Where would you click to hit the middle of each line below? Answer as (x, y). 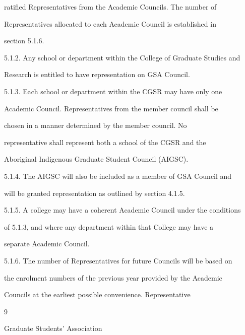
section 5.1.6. (24, 41)
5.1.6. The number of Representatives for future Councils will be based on (118, 260)
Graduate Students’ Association (53, 328)
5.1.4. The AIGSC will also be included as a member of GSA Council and (118, 176)
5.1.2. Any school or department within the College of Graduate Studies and (122, 57)
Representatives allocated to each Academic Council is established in (110, 23)
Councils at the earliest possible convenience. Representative (97, 294)
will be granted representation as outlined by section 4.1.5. (95, 193)
